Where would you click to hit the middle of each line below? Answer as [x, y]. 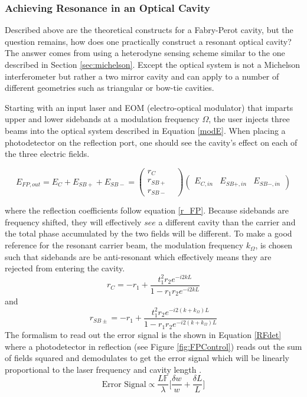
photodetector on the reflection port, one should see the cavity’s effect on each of [151, 142]
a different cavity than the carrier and [227, 222]
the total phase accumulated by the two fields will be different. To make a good [148, 233]
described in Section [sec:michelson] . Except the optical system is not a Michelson [153, 64]
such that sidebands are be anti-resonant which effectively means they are [138, 256]
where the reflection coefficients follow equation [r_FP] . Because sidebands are [147, 210]
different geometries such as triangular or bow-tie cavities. [110, 88]
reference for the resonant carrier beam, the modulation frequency [124, 245]
